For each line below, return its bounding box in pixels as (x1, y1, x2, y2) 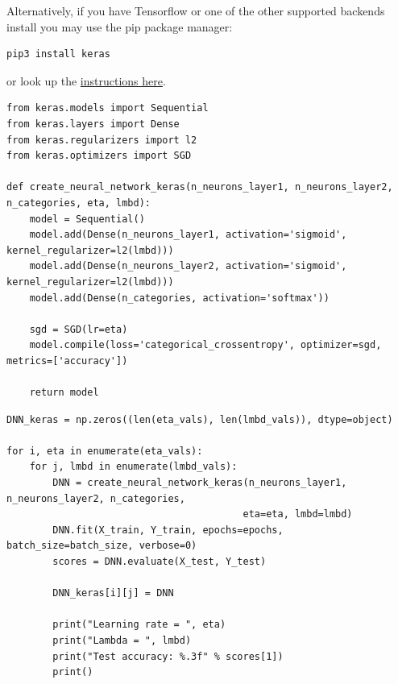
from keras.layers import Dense (6, 118, 180, 130)
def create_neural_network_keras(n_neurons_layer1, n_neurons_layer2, (6, 181, 393, 193)
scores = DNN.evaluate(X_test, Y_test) (52, 556, 267, 567)
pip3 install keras (6, 48, 110, 60)
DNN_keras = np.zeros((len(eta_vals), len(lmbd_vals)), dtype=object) (6, 413, 393, 425)
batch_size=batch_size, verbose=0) (6, 540, 197, 552)
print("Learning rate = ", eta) (52, 619, 226, 631)
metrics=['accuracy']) (6, 354, 128, 367)
